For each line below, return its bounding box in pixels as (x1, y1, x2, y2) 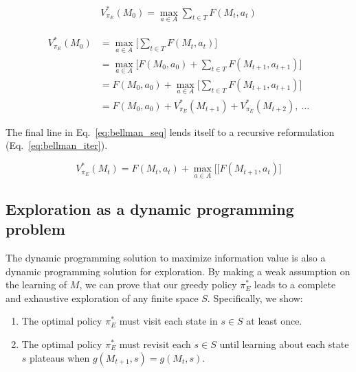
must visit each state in (119, 314, 218, 328)
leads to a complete (254, 277, 336, 292)
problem (5, 218, 65, 240)
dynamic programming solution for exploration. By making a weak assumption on (5, 264, 351, 278)
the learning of (5, 277, 67, 292)
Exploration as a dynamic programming (5, 198, 294, 219)
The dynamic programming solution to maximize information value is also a (5, 251, 326, 265)
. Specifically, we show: (207, 290, 303, 305)
